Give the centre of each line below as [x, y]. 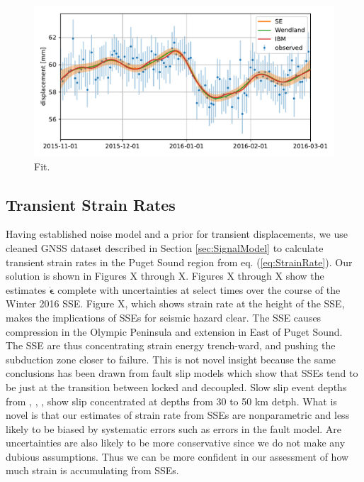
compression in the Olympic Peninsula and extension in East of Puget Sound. [174, 331]
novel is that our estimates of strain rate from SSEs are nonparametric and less [178, 415]
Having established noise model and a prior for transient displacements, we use [177, 234]
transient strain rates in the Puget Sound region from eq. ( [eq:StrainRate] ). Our [179, 262]
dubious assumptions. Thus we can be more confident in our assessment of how [177, 456]
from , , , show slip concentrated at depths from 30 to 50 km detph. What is [171, 401]
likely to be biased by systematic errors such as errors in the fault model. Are [174, 428]
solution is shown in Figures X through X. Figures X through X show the [165, 276]
